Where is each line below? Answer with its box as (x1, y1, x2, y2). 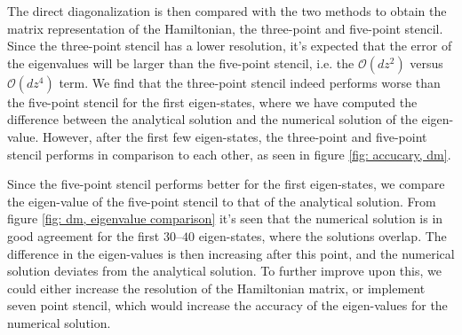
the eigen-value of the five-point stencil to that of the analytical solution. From (7, 191, 436, 210)
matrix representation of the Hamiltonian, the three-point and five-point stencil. (7, 19, 443, 37)
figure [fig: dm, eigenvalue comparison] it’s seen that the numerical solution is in (7, 209, 443, 228)
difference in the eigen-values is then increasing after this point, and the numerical (7, 244, 455, 262)
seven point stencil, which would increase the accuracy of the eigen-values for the (7, 296, 448, 315)
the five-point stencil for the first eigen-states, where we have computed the (7, 92, 418, 111)
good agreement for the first (7, 226, 160, 245)
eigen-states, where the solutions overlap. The (198, 226, 447, 245)
